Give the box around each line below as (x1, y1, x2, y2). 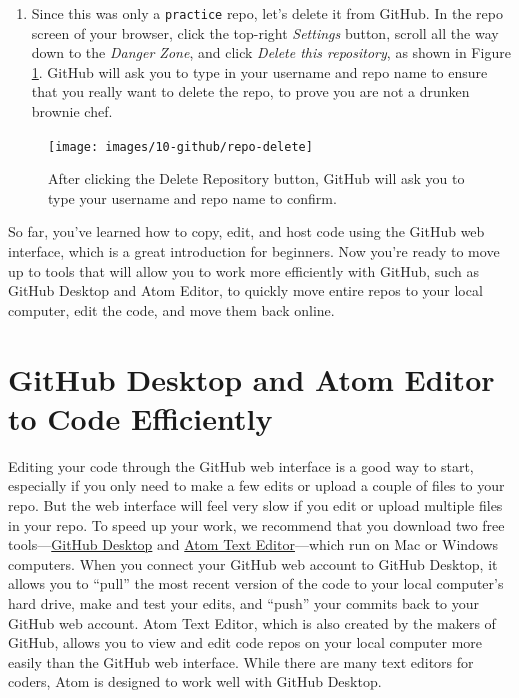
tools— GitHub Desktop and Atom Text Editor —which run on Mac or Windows (8, 534, 499, 555)
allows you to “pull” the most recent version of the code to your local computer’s (8, 573, 504, 594)
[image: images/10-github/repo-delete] (48, 139, 313, 154)
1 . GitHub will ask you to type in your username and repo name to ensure (31, 61, 488, 82)
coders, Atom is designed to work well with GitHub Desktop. (8, 671, 382, 692)
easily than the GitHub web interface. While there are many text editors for (8, 651, 474, 672)
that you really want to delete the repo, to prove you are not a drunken (31, 81, 470, 102)
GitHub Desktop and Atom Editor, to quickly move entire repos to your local (8, 280, 483, 301)
